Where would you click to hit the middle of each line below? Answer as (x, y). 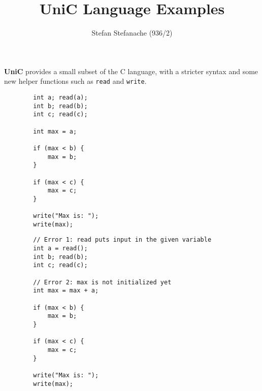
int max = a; (55, 131)
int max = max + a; (66, 291)
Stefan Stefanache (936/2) (132, 33)
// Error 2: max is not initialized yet (102, 282)
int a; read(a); (60, 97)
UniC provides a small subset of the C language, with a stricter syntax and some (131, 71)
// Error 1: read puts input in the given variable (122, 240)
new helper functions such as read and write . (75, 81)
